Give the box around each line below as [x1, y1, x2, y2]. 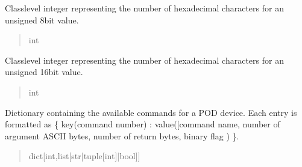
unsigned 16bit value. [5, 65, 83, 78]
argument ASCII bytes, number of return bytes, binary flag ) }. [5, 129, 239, 142]
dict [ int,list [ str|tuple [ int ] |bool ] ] [28, 150, 140, 162]
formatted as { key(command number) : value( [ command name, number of [5, 118, 280, 130]
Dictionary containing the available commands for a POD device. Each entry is [5, 106, 297, 118]
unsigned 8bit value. [5, 13, 79, 26]
